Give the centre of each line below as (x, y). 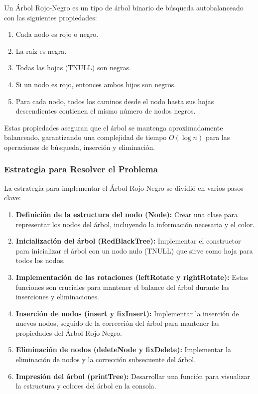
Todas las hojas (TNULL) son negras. (73, 67)
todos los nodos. (40, 260)
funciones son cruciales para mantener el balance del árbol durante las (123, 287)
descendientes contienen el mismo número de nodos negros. (106, 111)
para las (218, 137)
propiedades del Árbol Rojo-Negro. (69, 332)
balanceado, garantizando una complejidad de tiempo (85, 137)
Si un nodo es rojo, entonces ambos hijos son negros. (96, 84)
